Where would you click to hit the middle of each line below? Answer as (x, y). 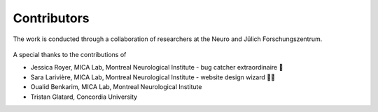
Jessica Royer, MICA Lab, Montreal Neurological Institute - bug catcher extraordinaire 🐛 (157, 67)
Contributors (51, 18)
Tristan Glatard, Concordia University (84, 97)
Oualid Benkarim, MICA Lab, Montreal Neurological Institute (116, 87)
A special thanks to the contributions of (70, 54)
